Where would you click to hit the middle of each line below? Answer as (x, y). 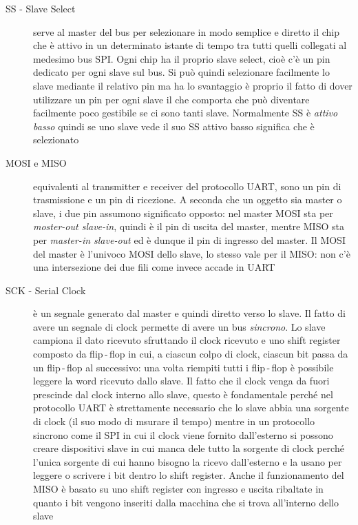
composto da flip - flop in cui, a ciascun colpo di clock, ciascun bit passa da (191, 354)
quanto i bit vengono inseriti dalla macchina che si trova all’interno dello (186, 502)
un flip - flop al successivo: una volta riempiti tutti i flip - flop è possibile (183, 367)
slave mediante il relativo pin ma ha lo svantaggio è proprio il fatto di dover (193, 85)
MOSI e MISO (36, 162)
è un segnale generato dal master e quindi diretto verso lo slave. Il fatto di (189, 313)
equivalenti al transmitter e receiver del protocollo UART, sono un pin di (187, 186)
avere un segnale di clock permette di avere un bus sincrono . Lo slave (179, 326)
